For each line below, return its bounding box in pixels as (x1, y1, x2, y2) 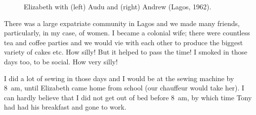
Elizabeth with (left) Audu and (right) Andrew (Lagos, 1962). (24, 1, 212, 11)
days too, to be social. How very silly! (4, 56, 118, 66)
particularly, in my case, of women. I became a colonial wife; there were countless (4, 28, 250, 38)
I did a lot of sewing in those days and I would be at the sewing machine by (4, 73, 234, 83)
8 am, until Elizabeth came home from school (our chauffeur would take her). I (4, 83, 245, 93)
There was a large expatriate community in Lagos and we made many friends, (4, 18, 240, 28)
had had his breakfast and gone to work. (4, 102, 127, 112)
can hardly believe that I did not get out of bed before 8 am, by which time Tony (4, 92, 252, 102)
